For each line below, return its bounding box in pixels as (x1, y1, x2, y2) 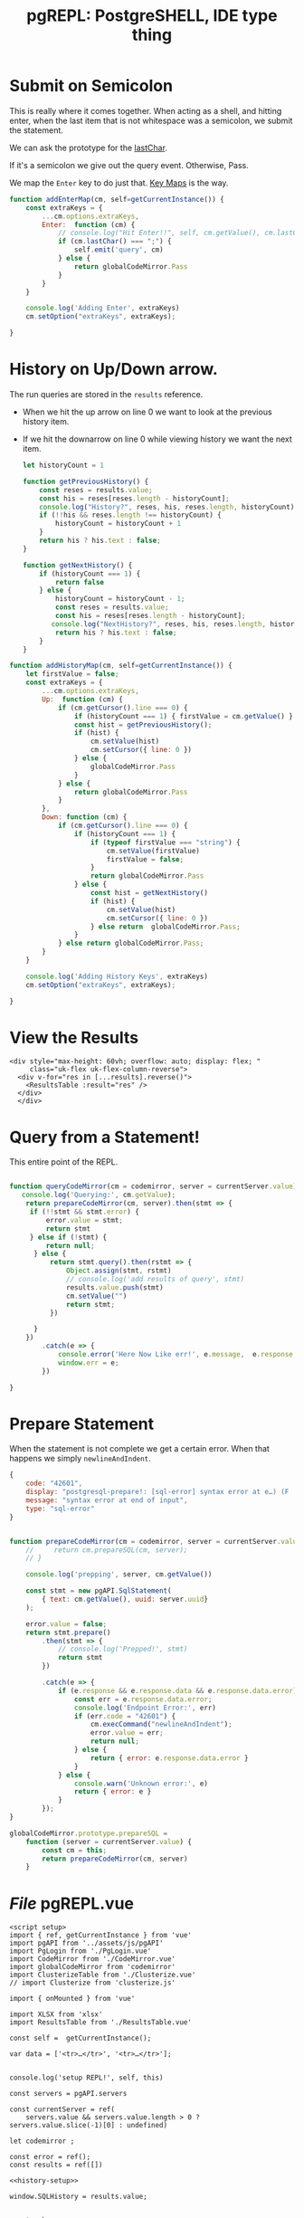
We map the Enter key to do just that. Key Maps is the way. (9, 177, 229, 188)
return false (55, 577, 104, 586)
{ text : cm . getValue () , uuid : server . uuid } (42, 1594, 208, 1604)
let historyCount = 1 (22, 461, 105, 470)
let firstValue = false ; (25, 670, 119, 679)
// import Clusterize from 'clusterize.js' (9, 1978, 176, 1987)
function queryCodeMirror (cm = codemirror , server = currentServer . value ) (9, 1182, 298, 1191)
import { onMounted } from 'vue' (9, 1994, 136, 2004)
